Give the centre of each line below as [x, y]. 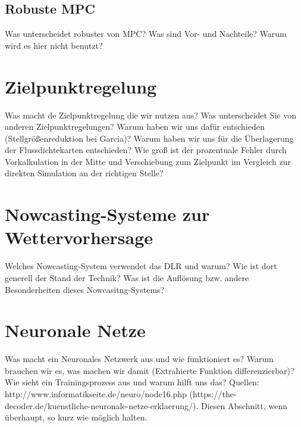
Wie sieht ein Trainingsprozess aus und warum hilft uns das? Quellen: [132, 382]
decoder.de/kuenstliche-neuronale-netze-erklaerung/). [102, 405]
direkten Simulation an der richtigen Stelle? [84, 173]
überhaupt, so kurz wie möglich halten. [76, 417]
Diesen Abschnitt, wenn [244, 405]
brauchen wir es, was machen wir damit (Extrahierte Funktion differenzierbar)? [150, 370]
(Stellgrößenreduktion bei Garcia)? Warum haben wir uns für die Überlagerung [149, 138]
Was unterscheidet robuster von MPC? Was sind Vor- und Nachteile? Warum [146, 34]
